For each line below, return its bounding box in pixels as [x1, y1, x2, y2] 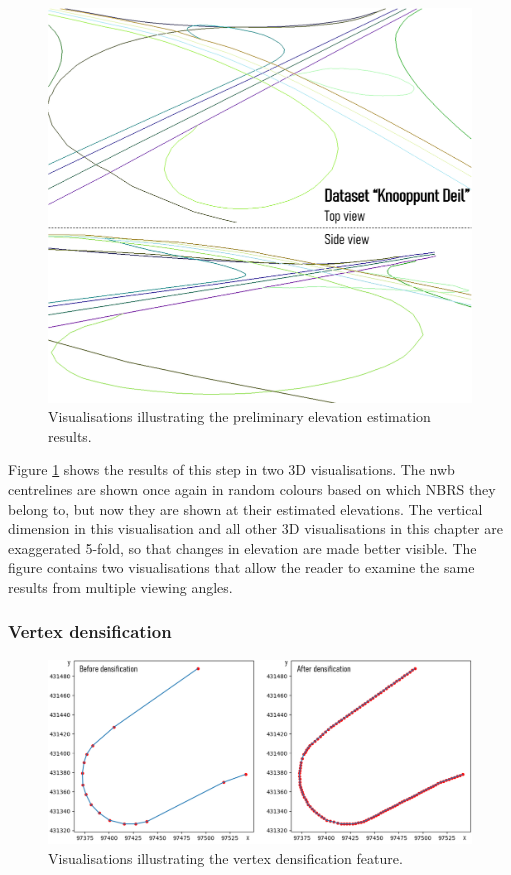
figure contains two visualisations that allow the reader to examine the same [8, 557, 475, 578]
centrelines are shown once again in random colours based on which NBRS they [8, 478, 496, 499]
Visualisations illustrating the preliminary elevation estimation [48, 406, 431, 427]
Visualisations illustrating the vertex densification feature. [48, 847, 403, 868]
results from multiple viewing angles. [8, 576, 233, 597]
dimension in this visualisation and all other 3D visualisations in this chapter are [8, 518, 503, 539]
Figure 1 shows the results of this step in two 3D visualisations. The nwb [8, 459, 455, 480]
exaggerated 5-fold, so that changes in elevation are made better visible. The [8, 537, 477, 558]
